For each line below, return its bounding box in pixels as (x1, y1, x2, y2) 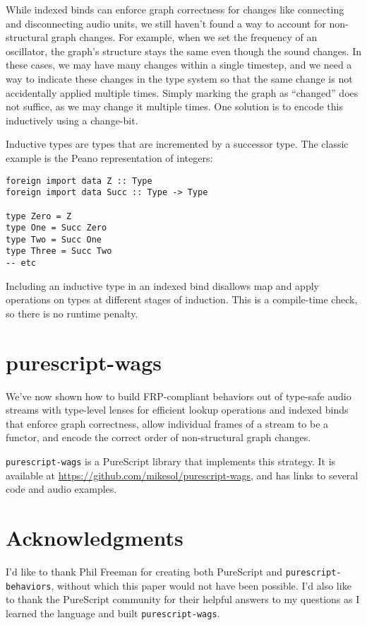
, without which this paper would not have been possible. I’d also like (51, 578, 351, 592)
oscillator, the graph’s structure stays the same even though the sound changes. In (6, 43, 361, 58)
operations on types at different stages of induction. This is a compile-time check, (6, 292, 358, 307)
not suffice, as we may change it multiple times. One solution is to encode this (6, 99, 343, 114)
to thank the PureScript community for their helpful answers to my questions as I (6, 592, 360, 607)
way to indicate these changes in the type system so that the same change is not (6, 71, 353, 86)
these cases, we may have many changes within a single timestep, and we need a (6, 57, 352, 72)
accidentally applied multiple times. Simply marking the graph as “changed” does (6, 85, 359, 100)
